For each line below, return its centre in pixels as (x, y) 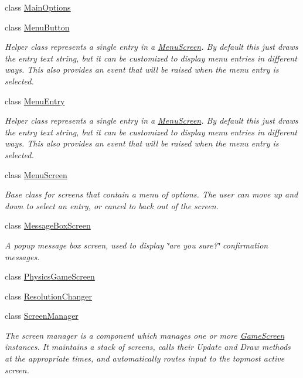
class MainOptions (38, 7)
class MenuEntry (35, 101)
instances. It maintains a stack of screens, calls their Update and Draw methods (148, 347)
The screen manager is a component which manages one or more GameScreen (145, 335)
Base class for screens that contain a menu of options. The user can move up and (151, 194)
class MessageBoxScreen (48, 225)
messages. (22, 256)
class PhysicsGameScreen (50, 276)
